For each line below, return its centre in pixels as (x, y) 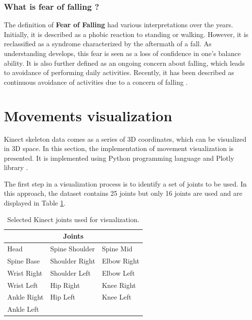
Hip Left (63, 297)
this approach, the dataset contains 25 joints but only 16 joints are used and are (123, 193)
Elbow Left (118, 273)
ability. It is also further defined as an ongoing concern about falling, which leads (124, 63)
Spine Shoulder (73, 249)
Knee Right (119, 285)
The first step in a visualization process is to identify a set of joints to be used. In (126, 183)
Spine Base (24, 260)
